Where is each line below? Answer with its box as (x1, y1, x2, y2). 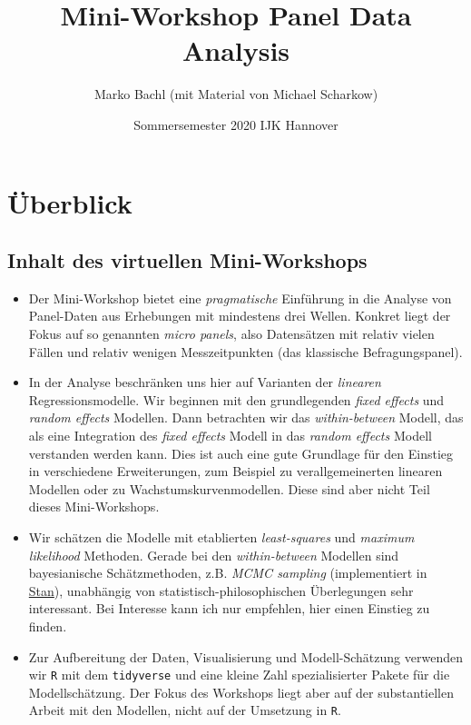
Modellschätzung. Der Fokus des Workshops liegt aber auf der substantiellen (28, 682, 454, 701)
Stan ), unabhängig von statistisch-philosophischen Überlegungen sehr (28, 581, 414, 600)
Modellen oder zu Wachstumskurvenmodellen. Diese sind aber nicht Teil (28, 479, 430, 498)
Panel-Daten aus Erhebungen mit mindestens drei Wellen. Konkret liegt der (28, 306, 451, 325)
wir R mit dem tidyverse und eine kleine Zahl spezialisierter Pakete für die (28, 665, 450, 684)
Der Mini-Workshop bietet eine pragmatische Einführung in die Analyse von (28, 288, 452, 307)
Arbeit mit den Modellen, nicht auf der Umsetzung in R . (28, 700, 341, 720)
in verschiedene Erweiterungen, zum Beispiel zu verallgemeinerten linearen (28, 462, 443, 481)
